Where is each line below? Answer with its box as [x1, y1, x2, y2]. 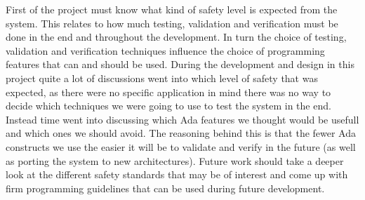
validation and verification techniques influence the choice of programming [6, 43, 325, 58]
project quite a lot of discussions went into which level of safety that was [6, 70, 318, 85]
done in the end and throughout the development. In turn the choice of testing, [6, 29, 347, 44]
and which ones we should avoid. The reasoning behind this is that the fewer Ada [6, 126, 357, 140]
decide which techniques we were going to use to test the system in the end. [6, 98, 331, 113]
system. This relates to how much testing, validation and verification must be [6, 15, 338, 30]
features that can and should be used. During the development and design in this [6, 57, 354, 72]
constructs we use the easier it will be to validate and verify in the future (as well [6, 139, 356, 154]
